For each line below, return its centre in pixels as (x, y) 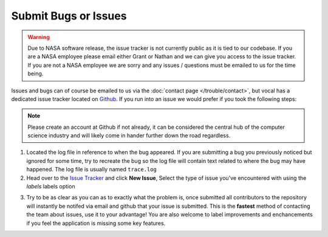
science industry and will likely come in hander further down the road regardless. (129, 136)
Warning (39, 37)
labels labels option (51, 187)
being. (36, 74)
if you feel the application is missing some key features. (96, 223)
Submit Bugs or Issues (69, 16)
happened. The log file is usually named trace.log (92, 170)
